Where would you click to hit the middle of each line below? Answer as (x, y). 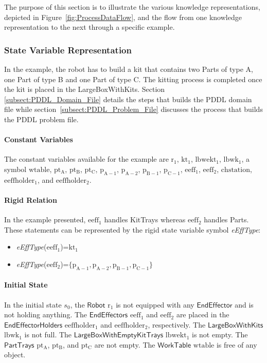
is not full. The (48, 335)
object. (15, 355)
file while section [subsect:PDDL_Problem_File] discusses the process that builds (133, 109)
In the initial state (33, 304)
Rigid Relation (31, 199)
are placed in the (203, 314)
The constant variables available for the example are (86, 159)
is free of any (237, 344)
